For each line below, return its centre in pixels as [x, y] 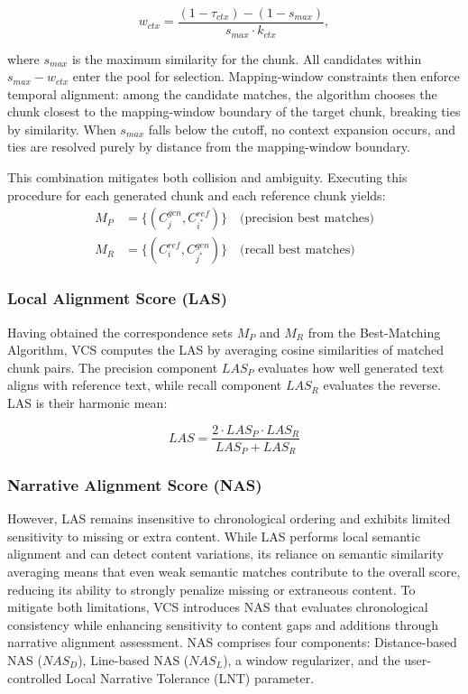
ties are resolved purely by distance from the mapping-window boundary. [209, 147]
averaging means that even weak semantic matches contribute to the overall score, [234, 572]
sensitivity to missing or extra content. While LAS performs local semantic [214, 536]
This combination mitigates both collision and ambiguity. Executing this [207, 177]
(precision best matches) [307, 219]
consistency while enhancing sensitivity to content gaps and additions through [223, 624]
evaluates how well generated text [351, 367]
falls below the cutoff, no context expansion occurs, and [302, 129]
